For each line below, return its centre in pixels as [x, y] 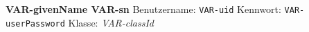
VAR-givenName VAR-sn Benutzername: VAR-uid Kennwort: [143, 9]
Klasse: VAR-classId [111, 22]
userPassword [35, 23]
